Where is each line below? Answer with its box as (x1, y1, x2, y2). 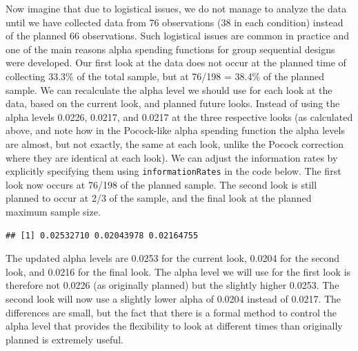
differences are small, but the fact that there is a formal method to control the (6, 305, 337, 319)
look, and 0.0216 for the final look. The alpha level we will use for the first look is (6, 264, 351, 278)
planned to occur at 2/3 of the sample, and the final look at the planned (6, 191, 312, 205)
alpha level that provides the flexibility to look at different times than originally (6, 319, 343, 333)
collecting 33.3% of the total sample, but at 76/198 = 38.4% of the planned (6, 68, 325, 83)
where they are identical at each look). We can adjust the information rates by (6, 150, 338, 164)
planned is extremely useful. (6, 332, 123, 346)
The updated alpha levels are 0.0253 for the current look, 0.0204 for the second (6, 251, 340, 265)
